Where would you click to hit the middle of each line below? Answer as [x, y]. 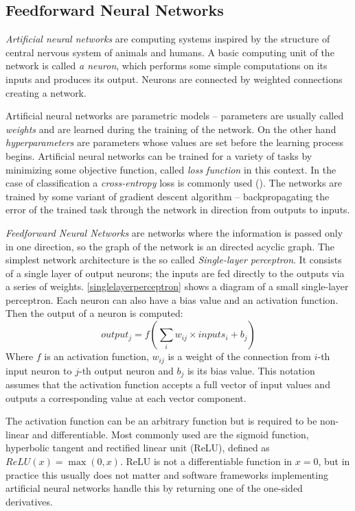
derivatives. [29, 501]
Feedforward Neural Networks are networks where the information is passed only [174, 232]
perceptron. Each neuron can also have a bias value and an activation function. [172, 299]
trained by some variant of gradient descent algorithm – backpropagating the [168, 196]
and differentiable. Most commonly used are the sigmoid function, [170, 434]
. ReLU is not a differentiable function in [206, 461]
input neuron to [39, 370]
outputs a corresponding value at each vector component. [126, 397]
